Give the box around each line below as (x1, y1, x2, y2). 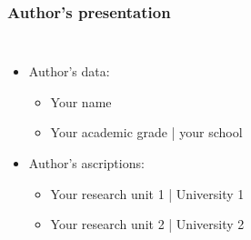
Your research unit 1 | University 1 (50, 184, 245, 203)
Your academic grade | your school (50, 123, 243, 142)
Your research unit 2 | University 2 (50, 215, 245, 234)
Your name (50, 92, 112, 111)
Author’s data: (28, 62, 110, 81)
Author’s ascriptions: (28, 154, 145, 172)
